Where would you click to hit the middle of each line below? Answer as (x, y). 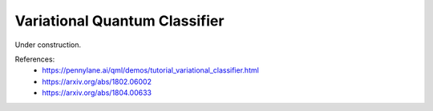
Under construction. (48, 45)
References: (35, 59)
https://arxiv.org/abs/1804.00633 (97, 93)
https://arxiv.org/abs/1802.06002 (97, 81)
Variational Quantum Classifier (119, 21)
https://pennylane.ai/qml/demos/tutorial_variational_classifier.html (151, 70)
